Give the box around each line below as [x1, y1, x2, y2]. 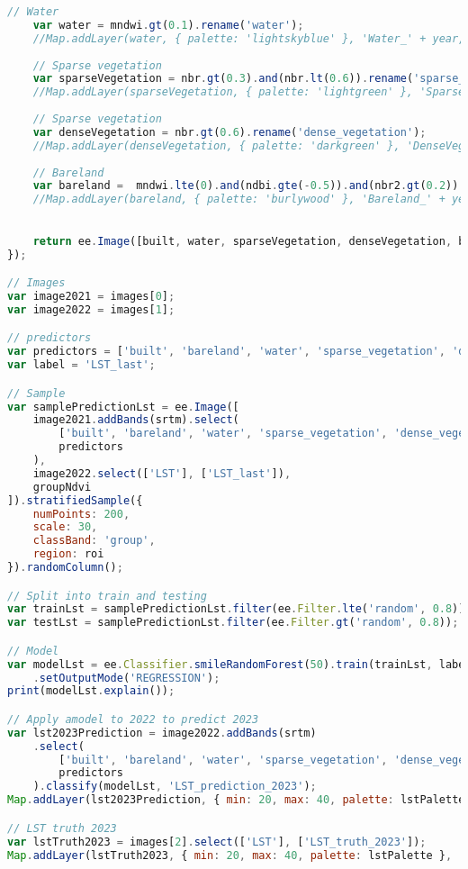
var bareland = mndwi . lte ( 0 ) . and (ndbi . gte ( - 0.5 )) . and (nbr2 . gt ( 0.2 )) [32, 179, 459, 193]
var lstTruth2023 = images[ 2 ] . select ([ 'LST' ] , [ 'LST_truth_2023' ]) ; [7, 835, 427, 848]
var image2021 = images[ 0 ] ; [7, 289, 175, 303]
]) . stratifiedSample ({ [7, 493, 143, 507]
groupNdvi [32, 480, 92, 493]
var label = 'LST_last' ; [7, 358, 156, 372]
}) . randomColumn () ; [7, 561, 123, 574]
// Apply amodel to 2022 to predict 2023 [7, 712, 259, 726]
